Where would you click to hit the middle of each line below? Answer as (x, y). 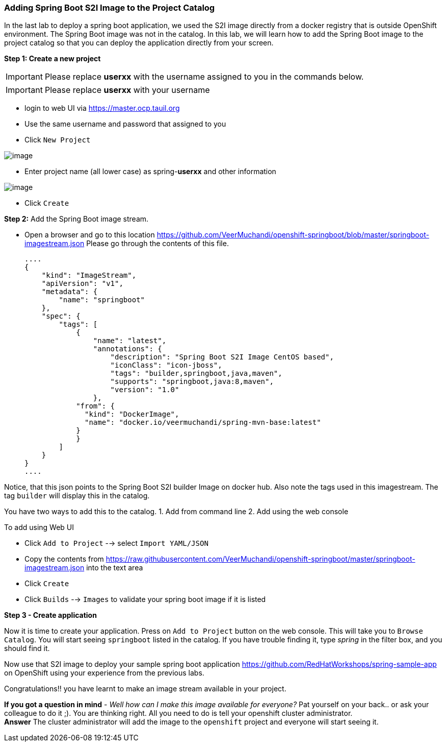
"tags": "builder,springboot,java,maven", (196, 374)
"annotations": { (127, 349)
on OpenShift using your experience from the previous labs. (104, 673)
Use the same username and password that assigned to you (125, 124)
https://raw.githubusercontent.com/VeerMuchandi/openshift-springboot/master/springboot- (260, 559)
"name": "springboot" (102, 300)
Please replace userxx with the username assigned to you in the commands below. (204, 77)
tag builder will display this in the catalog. (77, 496)
